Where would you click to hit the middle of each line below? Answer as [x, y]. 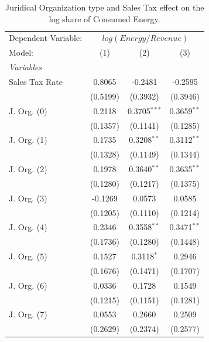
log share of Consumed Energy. [104, 18]
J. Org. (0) [28, 110]
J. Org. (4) [28, 227]
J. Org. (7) [28, 314]
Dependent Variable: [46, 38]
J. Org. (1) [28, 140]
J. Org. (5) [28, 256]
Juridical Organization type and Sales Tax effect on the [104, 7]
